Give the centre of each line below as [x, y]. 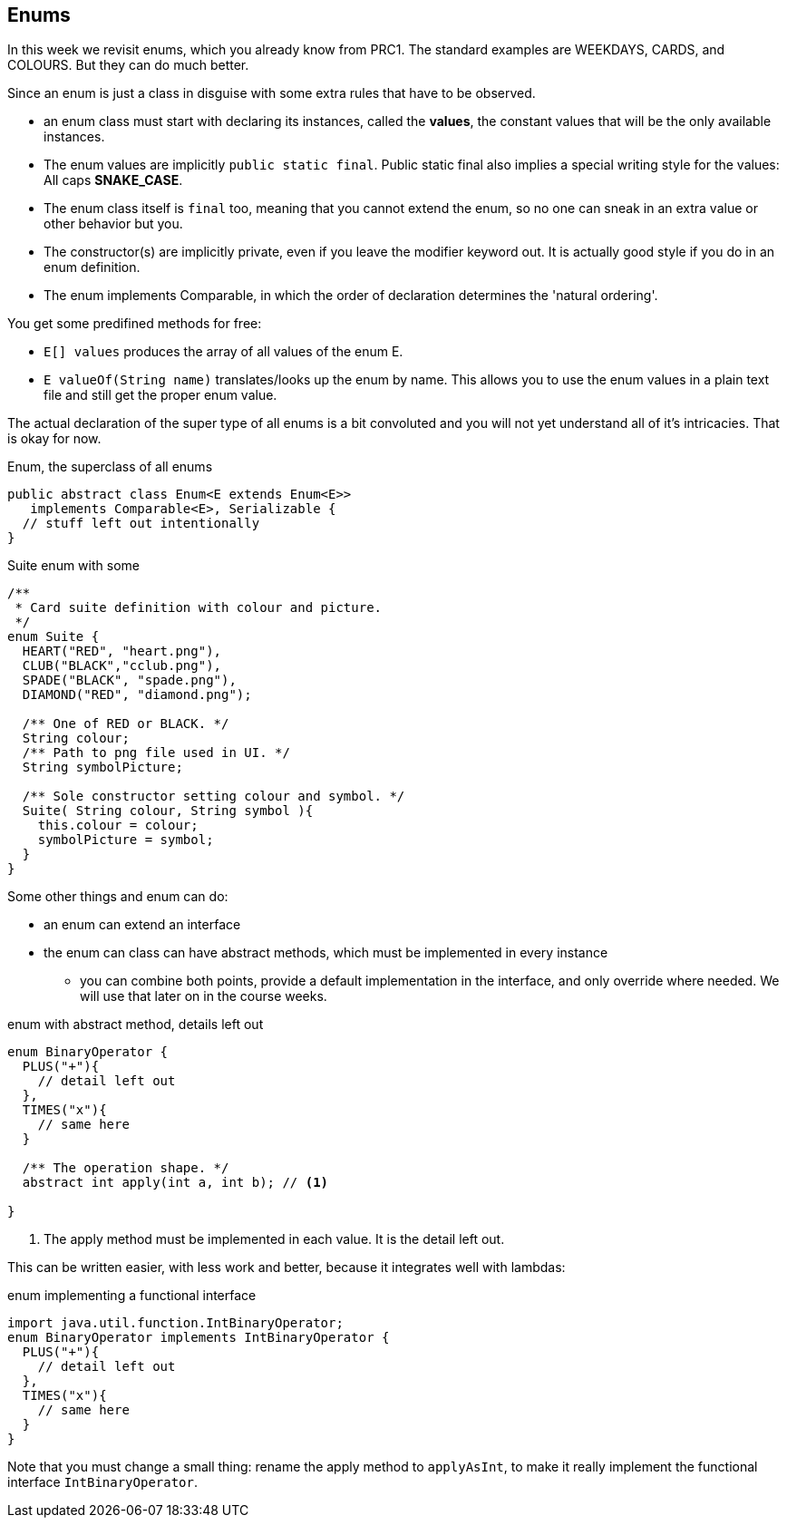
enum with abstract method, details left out [136, 1025]
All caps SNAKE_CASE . [113, 180]
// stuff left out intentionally [141, 524]
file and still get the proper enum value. [160, 395]
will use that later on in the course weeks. [204, 996]
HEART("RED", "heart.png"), [122, 651]
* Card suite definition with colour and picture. [199, 608]
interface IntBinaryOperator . [103, 1482]
